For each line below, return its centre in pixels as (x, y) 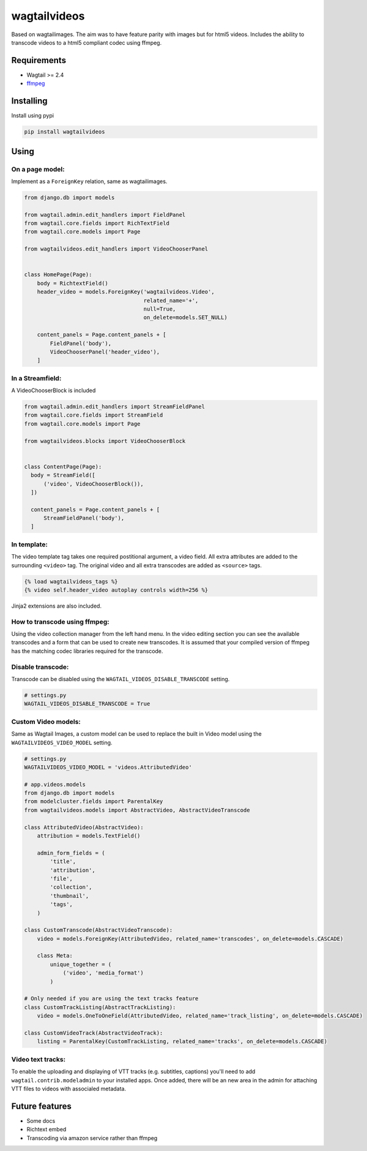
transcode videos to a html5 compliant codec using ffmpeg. (87, 42)
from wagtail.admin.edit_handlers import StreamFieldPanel (114, 406)
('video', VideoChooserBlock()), (94, 484)
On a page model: (38, 169)
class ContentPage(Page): (63, 466)
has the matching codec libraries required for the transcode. (87, 651)
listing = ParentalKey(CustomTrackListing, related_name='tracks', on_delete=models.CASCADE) (182, 1042)
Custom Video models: (46, 722)
